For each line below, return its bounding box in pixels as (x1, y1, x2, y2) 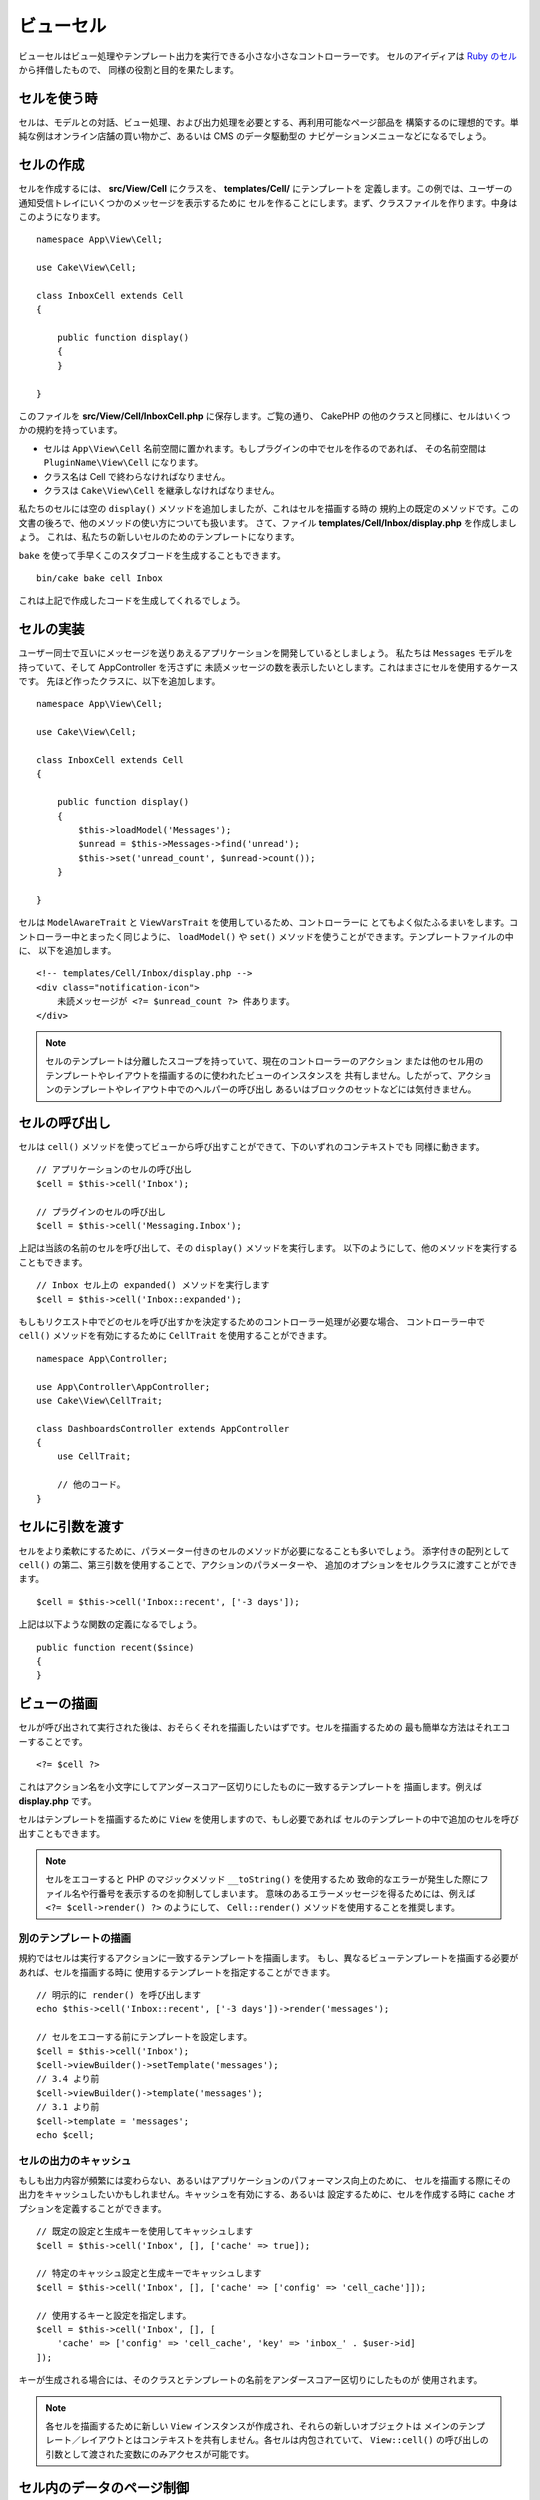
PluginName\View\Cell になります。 (43, 456, 204, 469)
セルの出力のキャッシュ (18, 2153, 132, 2167)
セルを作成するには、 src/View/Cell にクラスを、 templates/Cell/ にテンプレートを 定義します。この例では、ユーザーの (18, 183, 513, 195)
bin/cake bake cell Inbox (36, 572, 164, 584)
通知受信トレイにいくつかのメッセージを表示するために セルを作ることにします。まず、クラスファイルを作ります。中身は (18, 196, 518, 209)
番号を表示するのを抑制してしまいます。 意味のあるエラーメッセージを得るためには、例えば (97, 1887, 476, 1899)
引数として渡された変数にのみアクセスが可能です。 (45, 2448, 255, 2460)
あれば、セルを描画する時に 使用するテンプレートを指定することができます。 (18, 1966, 336, 1978)
